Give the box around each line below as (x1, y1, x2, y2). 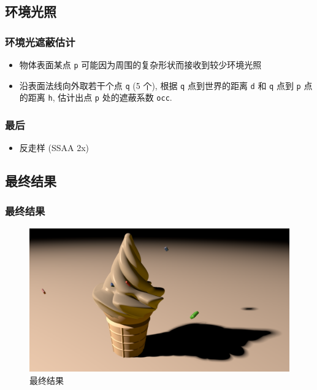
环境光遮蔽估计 (5, 34, 75, 49)
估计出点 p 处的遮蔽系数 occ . (58, 91, 172, 104)
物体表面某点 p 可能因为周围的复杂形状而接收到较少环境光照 (19, 58, 262, 71)
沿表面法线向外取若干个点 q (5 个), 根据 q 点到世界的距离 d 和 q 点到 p (19, 79, 301, 92)
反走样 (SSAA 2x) (19, 141, 89, 154)
